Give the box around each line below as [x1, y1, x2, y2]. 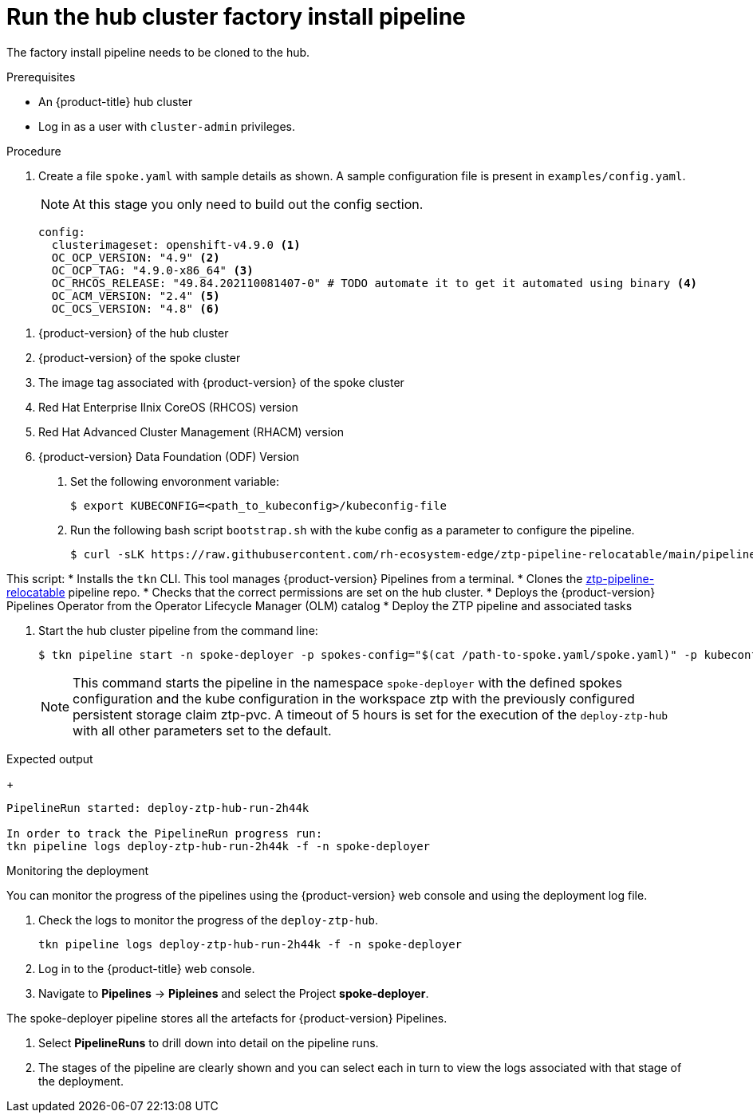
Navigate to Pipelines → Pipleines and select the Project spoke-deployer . [38, 986, 429, 1000]
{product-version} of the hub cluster [38, 325, 229, 340]
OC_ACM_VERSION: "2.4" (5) [51, 289, 220, 302]
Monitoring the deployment [6, 863, 149, 877]
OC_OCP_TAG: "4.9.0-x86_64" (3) [51, 263, 254, 277]
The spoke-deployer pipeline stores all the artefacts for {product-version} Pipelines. [6, 1011, 447, 1025]
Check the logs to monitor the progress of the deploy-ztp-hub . [38, 912, 379, 927]
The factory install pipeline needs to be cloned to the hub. [6, 45, 310, 59]
